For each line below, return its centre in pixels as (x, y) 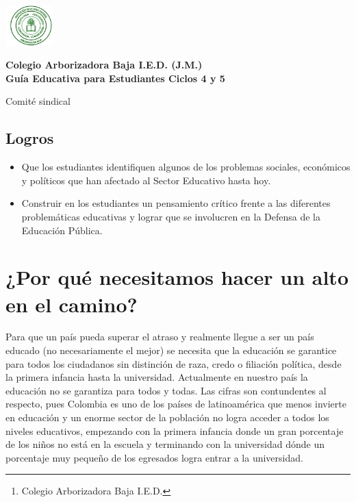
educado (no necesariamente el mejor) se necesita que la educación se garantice (171, 350)
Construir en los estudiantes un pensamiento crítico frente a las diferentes (176, 203)
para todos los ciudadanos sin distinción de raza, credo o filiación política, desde (174, 363)
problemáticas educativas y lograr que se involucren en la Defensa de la (171, 216)
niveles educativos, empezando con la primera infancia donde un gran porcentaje (175, 430)
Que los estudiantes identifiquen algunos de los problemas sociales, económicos (186, 167)
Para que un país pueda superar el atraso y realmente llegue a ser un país (160, 337)
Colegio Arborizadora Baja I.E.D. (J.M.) (104, 65)
